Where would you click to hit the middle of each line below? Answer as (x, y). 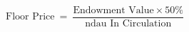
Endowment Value (113, 10)
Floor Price (30, 17)
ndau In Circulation (128, 24)
